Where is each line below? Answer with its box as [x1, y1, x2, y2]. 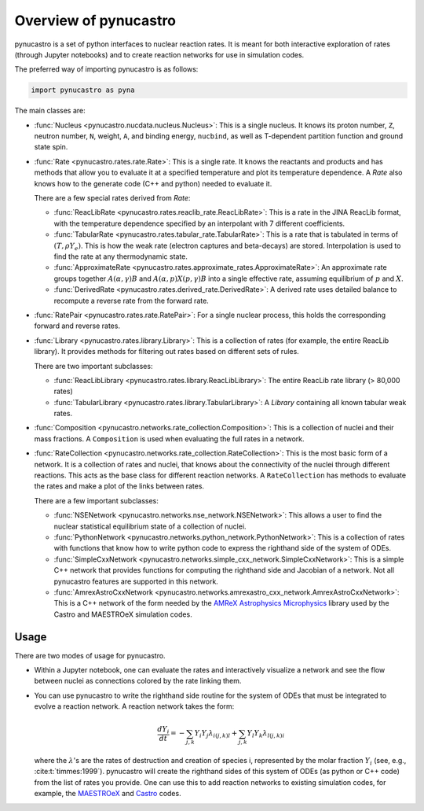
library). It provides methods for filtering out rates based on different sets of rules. [34, 347, 300, 356]
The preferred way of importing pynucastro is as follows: [14, 65, 199, 74]
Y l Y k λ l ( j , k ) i [247, 728, 285, 739]
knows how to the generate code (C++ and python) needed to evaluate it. [34, 179, 272, 188]
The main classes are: [14, 106, 86, 116]
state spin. [34, 142, 68, 152]
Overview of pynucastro [14, 12, 177, 29]
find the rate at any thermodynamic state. [53, 252, 188, 261]
